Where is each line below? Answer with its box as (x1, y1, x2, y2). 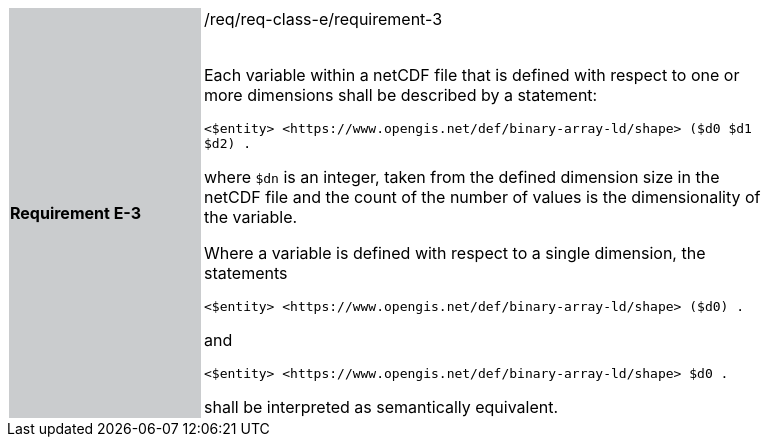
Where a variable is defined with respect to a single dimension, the (204, 243, 706, 263)
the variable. (204, 207, 298, 227)
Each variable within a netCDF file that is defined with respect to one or (204, 65, 740, 85)
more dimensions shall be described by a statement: (204, 85, 598, 105)
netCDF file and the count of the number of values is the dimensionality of (204, 187, 761, 207)
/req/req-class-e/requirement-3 (204, 9, 443, 29)
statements (204, 263, 288, 283)
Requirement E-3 (10, 203, 142, 223)
